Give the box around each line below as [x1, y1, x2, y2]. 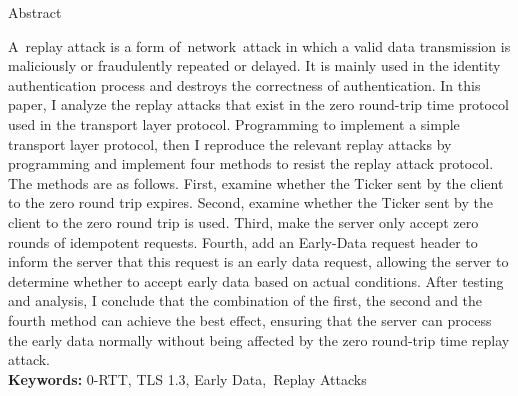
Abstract [8, 2, 62, 22]
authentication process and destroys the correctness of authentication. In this [8, 74, 481, 95]
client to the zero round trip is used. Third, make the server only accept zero [8, 211, 479, 232]
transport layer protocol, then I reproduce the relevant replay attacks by [8, 133, 452, 154]
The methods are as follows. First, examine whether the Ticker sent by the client [8, 172, 504, 193]
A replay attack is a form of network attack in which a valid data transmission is [8, 35, 511, 56]
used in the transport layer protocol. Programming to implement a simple [8, 113, 460, 134]
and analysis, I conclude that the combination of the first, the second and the [8, 290, 483, 311]
